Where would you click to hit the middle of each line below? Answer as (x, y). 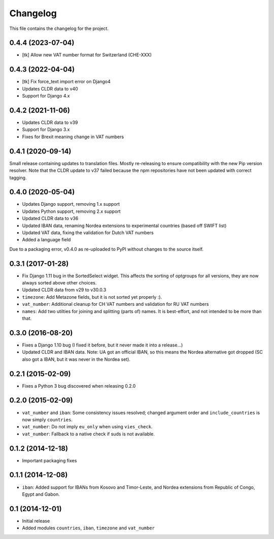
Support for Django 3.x (46, 130)
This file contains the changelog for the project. (59, 28)
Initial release (36, 521)
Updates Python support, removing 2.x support (72, 211)
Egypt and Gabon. (41, 494)
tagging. (18, 177)
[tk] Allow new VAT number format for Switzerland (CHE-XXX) (87, 55)
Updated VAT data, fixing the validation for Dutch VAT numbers (88, 232)
